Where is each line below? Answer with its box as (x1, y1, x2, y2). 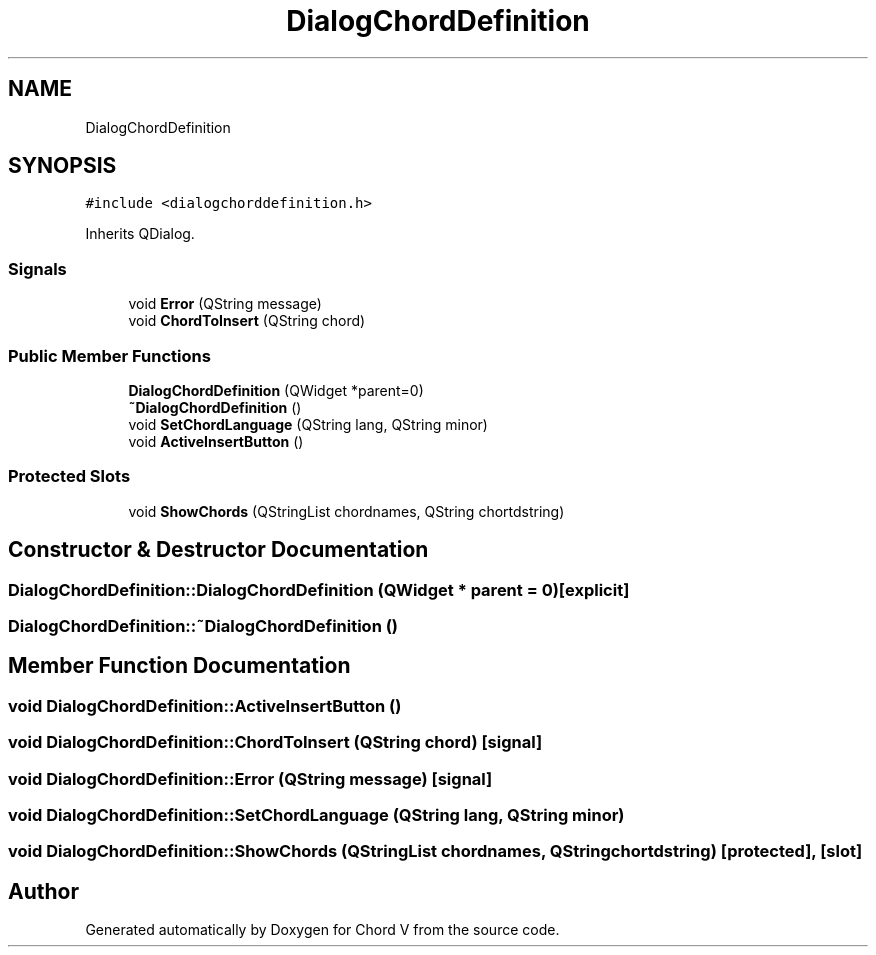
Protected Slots (8, 466, 131, 487)
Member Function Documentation (8, 653, 351, 679)
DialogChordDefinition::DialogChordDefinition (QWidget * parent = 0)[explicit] (8, 579, 630, 600)
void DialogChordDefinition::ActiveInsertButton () (8, 695, 402, 716)
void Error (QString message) (128, 295, 322, 313)
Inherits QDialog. (85, 225, 195, 243)
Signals (8, 258, 67, 279)
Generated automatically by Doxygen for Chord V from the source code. (85, 921, 560, 939)
